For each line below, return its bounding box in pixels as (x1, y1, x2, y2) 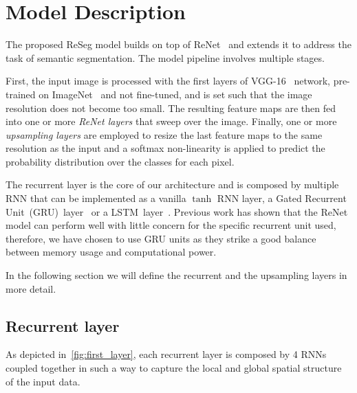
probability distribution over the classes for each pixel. (6, 154, 235, 168)
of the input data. (6, 374, 80, 388)
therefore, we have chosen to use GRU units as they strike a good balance (6, 231, 316, 245)
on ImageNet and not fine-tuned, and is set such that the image (39, 87, 312, 101)
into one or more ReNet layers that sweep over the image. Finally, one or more (6, 114, 337, 128)
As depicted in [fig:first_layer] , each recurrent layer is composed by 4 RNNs (6, 347, 327, 361)
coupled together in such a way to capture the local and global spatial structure (6, 361, 342, 375)
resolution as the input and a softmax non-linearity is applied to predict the (6, 141, 325, 155)
